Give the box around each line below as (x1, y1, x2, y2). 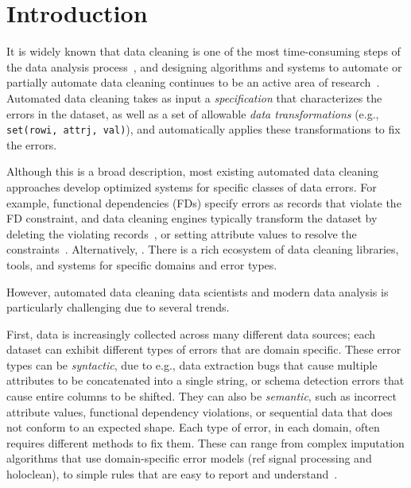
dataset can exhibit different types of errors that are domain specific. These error (6, 341, 401, 358)
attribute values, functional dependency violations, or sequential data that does (6, 403, 393, 420)
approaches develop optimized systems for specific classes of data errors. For (6, 178, 377, 195)
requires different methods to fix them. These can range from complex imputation (6, 434, 405, 451)
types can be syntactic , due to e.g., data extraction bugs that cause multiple (6, 356, 378, 373)
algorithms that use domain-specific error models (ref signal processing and (6, 450, 372, 467)
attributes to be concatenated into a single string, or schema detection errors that (6, 372, 405, 389)
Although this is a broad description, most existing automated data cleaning (6, 163, 378, 180)
